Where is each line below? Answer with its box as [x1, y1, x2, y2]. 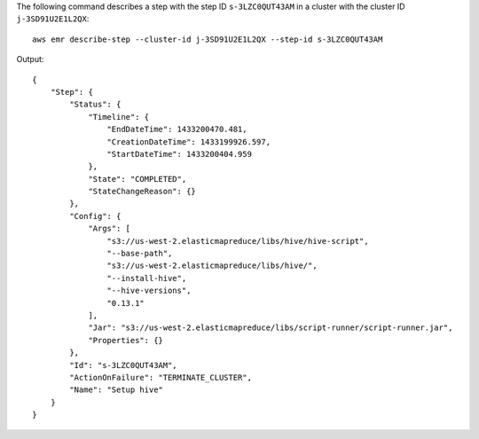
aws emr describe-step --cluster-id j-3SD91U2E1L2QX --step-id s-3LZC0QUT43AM [32, 34, 383, 44]
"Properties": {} [88, 335, 164, 345]
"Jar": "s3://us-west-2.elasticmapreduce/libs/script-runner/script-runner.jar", [88, 323, 453, 333]
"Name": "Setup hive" [69, 385, 164, 395]
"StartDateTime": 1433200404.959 [106, 149, 253, 159]
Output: [16, 54, 44, 65]
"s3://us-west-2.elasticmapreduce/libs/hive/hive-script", [106, 236, 369, 246]
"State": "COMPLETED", [88, 174, 187, 184]
